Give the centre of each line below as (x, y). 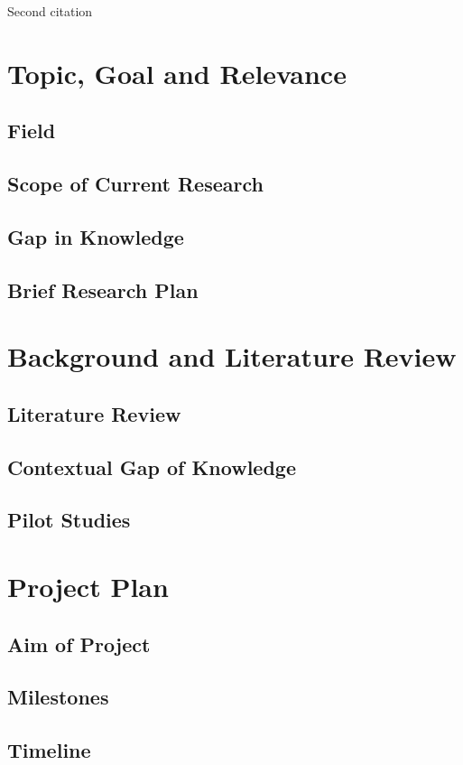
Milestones (58, 697)
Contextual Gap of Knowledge (152, 466)
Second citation (50, 11)
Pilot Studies (69, 520)
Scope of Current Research (135, 184)
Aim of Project (79, 644)
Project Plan (88, 586)
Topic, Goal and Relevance (177, 73)
